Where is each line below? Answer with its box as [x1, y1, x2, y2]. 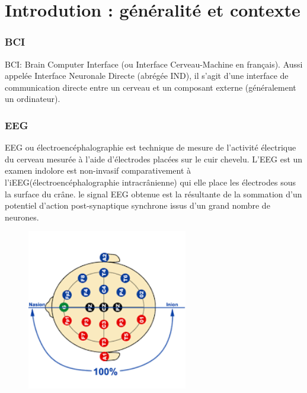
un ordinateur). [5, 92, 60, 105]
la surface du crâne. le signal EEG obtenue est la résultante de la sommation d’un [5, 187, 302, 200]
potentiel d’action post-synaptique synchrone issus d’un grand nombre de [5, 199, 270, 212]
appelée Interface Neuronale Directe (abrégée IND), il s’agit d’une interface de [5, 69, 289, 82]
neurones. [5, 210, 39, 223]
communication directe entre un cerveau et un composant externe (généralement [5, 81, 296, 93]
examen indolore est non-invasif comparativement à [5, 164, 191, 177]
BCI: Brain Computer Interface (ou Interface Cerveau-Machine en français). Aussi [5, 57, 303, 70]
